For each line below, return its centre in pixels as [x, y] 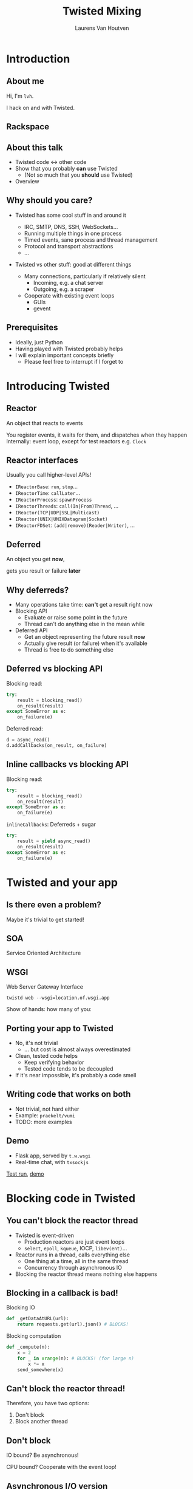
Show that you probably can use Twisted [66, 168]
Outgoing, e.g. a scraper [64, 289]
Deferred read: [25, 729]
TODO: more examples [43, 1122]
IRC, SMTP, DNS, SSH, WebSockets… [71, 227]
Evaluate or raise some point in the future [76, 618]
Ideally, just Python [39, 342]
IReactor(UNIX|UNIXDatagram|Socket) [61, 520]
